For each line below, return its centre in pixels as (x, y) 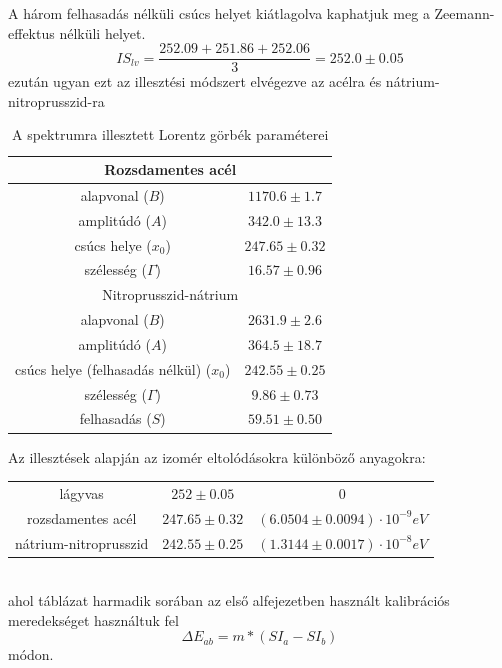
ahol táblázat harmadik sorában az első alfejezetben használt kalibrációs (229, 600)
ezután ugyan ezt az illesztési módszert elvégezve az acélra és (195, 81)
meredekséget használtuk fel (93, 619)
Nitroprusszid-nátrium (170, 294)
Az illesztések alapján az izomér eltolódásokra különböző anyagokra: (217, 456)
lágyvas (81, 492)
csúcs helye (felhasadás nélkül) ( (113, 368)
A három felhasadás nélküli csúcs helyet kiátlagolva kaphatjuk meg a (219, 13)
